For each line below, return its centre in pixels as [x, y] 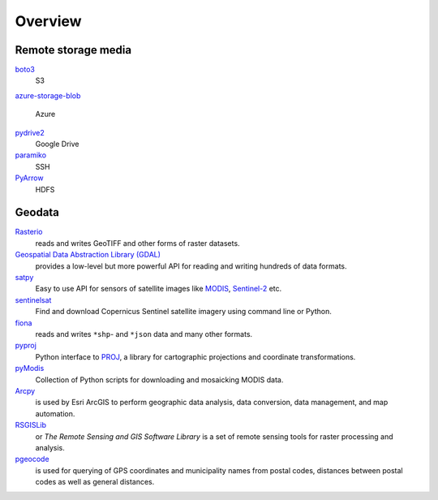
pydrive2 [30, 132]
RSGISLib [31, 425]
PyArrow [29, 178]
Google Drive [57, 144]
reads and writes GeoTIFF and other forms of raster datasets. [137, 243]
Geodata [37, 212]
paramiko [31, 155]
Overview [48, 21]
